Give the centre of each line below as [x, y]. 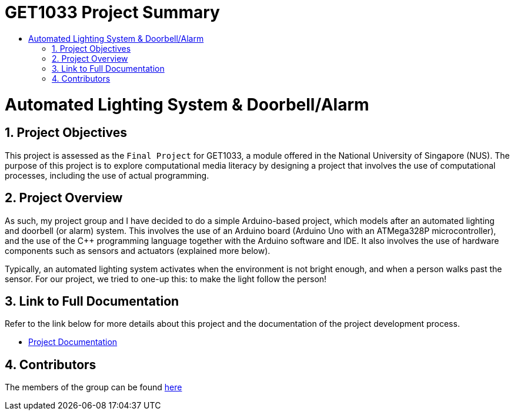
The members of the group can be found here [94, 387]
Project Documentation [73, 342]
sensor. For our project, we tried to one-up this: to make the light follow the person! [166, 279]
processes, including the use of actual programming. [107, 175]
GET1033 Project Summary [112, 12]
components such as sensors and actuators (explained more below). [138, 250]
